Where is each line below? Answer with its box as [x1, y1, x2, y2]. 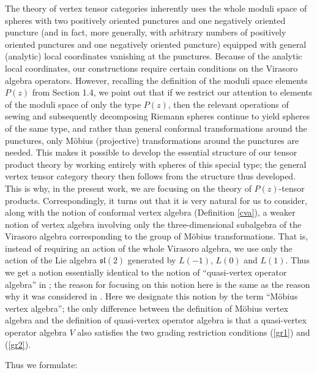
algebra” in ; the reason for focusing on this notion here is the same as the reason [5, 277, 310, 290]
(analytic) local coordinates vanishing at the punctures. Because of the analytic [5, 50, 302, 62]
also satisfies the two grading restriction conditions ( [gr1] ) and [77, 326, 310, 339]
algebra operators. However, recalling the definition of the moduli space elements [5, 73, 308, 86]
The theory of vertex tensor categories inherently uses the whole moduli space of [5, 2, 307, 14]
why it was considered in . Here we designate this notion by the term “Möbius [5, 290, 298, 303]
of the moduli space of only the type [5, 97, 141, 110]
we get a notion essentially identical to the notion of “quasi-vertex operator [5, 266, 287, 279]
